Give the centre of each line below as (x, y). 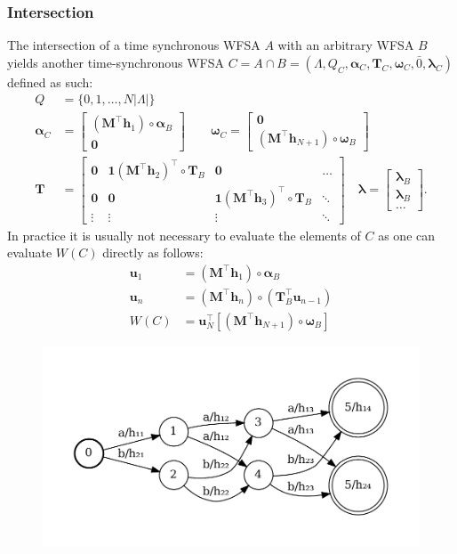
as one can (407, 235)
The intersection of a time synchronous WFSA (134, 45)
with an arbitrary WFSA (346, 45)
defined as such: (50, 81)
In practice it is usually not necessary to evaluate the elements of (184, 235)
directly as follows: (153, 253)
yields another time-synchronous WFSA (116, 62)
